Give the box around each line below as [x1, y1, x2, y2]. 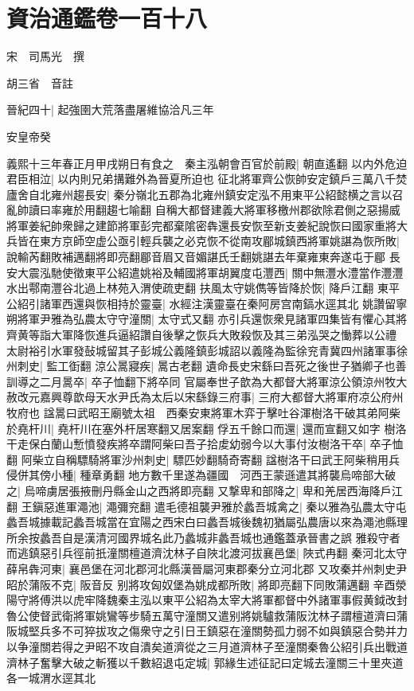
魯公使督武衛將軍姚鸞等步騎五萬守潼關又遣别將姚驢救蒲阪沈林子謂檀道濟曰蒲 [6, 607, 408, 623]
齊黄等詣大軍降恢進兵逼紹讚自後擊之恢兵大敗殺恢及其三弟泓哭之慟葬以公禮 [6, 326, 396, 343]
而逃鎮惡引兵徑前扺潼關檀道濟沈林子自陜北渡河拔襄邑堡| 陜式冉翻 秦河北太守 [6, 545, 408, 561]
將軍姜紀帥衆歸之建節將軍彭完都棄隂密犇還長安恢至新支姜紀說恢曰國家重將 [6, 217, 396, 233]
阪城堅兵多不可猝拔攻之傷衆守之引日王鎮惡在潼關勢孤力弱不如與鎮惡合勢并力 [6, 623, 408, 639]
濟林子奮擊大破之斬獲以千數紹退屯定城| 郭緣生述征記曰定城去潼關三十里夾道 [6, 654, 404, 670]
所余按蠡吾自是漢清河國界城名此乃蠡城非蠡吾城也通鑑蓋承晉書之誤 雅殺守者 [6, 529, 400, 545]
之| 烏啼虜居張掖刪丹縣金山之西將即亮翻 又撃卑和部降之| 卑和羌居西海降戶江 [6, 482, 403, 498]
